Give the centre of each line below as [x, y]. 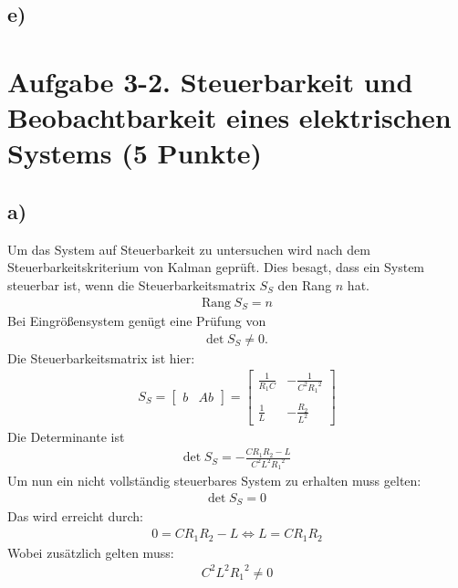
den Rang [305, 284]
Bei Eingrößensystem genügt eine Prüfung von [137, 320]
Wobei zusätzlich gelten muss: [91, 552]
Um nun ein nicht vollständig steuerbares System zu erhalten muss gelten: [214, 481]
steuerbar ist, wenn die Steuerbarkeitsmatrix [131, 284]
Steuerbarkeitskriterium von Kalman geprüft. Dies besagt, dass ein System [216, 267]
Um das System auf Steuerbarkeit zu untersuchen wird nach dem [189, 249]
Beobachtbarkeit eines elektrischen [229, 117]
